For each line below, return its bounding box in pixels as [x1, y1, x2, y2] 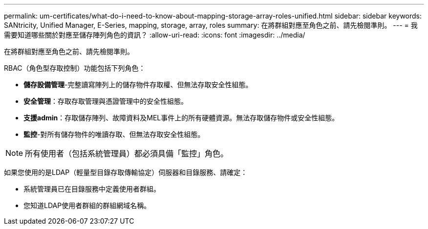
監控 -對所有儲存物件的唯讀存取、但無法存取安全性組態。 [23, 130, 205, 138]
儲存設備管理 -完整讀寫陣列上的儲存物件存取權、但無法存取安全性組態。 [23, 80, 253, 89]
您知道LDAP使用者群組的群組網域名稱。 [23, 201, 151, 210]
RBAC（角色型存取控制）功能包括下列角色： [4, 64, 146, 72]
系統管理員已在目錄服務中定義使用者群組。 [23, 185, 160, 193]
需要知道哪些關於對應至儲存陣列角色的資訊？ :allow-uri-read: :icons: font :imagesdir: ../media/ [4, 31, 305, 39]
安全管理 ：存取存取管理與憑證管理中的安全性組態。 [23, 97, 188, 105]
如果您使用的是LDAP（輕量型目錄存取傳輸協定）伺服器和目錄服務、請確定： [4, 168, 248, 176]
